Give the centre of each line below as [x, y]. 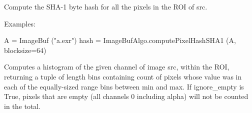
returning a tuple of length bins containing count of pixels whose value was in [123, 76]
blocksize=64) [25, 50]
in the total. [22, 106]
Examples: [20, 23]
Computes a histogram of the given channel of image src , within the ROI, [117, 67]
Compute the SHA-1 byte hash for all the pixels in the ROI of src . [106, 6]
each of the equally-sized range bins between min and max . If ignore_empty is [124, 86]
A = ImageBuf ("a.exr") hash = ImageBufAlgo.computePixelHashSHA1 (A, [120, 40]
